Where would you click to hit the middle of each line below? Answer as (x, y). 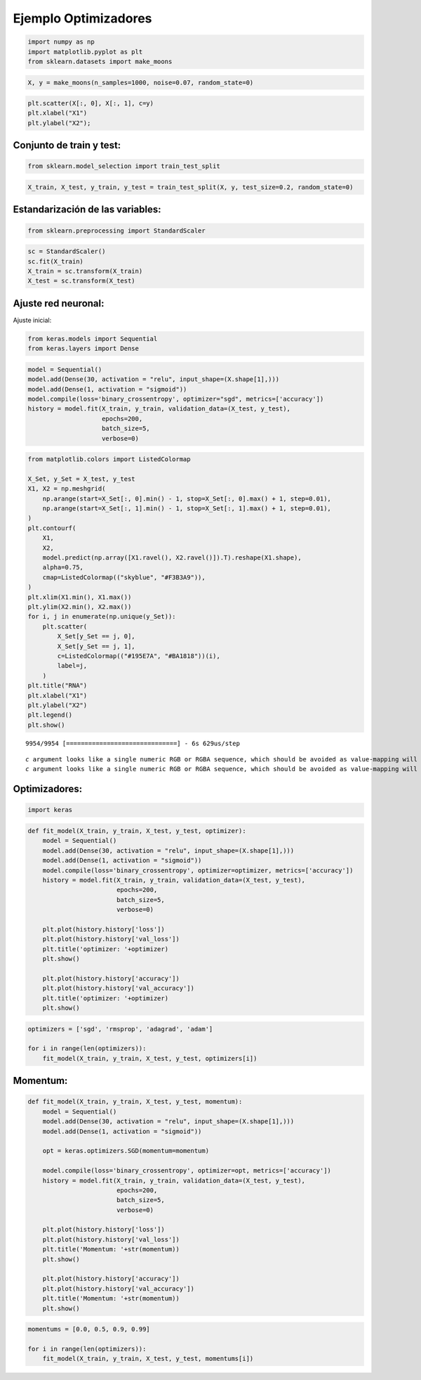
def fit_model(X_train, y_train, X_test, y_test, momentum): (135, 1102)
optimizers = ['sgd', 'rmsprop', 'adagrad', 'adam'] (120, 1029)
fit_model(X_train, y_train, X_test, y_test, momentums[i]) (148, 1359)
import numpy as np (61, 42)
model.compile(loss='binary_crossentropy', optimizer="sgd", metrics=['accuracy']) (176, 399)
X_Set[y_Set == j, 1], (96, 646)
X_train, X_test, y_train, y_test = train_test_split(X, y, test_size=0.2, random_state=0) (191, 187)
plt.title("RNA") (58, 686)
